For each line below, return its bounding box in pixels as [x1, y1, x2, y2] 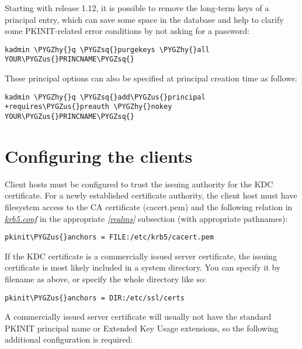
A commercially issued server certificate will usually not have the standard [5, 310, 272, 323]
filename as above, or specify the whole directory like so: [5, 273, 206, 285]
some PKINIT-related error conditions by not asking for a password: [5, 25, 250, 37]
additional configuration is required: [5, 333, 133, 345]
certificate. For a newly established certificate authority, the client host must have [5, 189, 297, 201]
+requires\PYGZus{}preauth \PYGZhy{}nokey [5, 102, 172, 111]
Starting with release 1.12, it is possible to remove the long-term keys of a [5, 2, 269, 13]
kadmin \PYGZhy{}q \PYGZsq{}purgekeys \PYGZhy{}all [5, 45, 210, 54]
